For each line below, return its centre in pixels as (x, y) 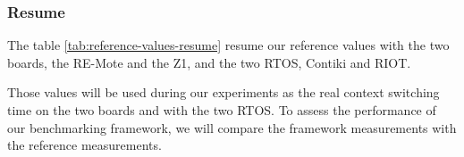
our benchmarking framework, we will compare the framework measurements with (232, 127)
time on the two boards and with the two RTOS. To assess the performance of (222, 110)
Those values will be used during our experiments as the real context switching (224, 92)
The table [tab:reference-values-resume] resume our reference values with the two (228, 45)
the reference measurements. (84, 145)
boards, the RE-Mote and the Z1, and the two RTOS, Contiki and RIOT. (209, 62)
